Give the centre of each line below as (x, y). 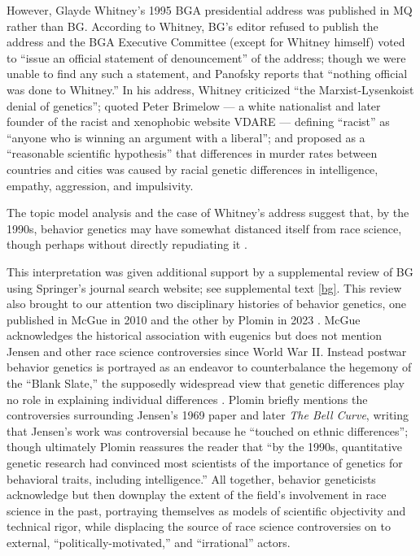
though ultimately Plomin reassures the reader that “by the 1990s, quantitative (205, 447)
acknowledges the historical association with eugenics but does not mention (194, 335)
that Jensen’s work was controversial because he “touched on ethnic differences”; (208, 430)
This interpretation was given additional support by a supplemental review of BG (210, 271)
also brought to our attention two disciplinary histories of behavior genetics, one (206, 304)
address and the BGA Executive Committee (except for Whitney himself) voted (206, 42)
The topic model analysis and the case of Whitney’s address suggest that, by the (208, 213)
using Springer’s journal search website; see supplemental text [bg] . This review (204, 287)
